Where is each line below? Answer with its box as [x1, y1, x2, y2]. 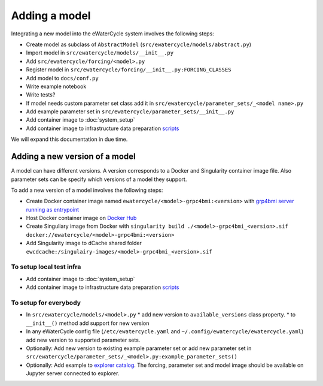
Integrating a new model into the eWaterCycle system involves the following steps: [11, 30, 215, 37]
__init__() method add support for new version [26, 319, 150, 327]
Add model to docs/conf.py [26, 74, 99, 82]
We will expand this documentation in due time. [11, 135, 128, 143]
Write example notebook [26, 83, 87, 90]
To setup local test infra [11, 263, 81, 271]
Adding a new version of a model [11, 152, 136, 162]
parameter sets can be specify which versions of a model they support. [11, 176, 187, 183]
